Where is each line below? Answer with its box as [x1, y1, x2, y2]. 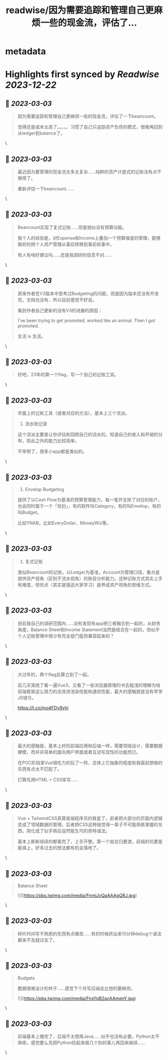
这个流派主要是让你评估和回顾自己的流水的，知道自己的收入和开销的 [17, 431, 158, 437]
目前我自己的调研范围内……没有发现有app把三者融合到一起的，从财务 [17, 620, 161, 626]
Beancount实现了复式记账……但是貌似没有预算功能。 [17, 224, 127, 230]
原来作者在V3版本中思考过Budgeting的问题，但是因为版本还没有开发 [17, 290, 159, 296]
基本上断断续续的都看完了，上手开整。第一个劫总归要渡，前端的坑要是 [17, 839, 163, 845]
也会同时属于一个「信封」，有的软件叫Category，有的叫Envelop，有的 [17, 503, 161, 509]
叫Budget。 [17, 509, 42, 515]
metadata [5, 46, 46, 57]
